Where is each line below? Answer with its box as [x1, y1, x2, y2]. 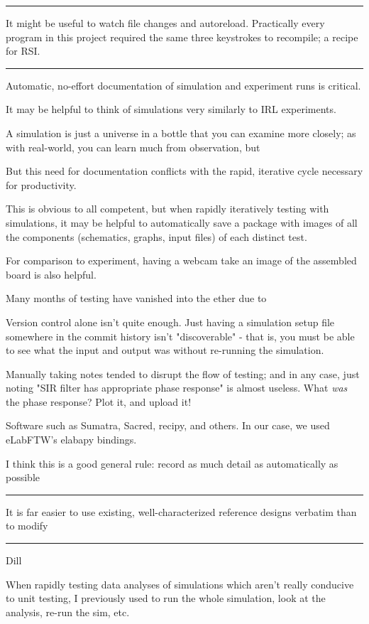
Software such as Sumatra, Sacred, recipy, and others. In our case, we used [6, 418, 330, 433]
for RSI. [6, 43, 40, 58]
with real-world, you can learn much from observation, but [6, 139, 260, 154]
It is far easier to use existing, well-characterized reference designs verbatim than [6, 504, 357, 519]
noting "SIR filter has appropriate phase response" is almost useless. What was [6, 380, 348, 395]
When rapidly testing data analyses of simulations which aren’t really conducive [6, 576, 354, 591]
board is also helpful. [6, 267, 97, 281]
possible [6, 470, 40, 485]
